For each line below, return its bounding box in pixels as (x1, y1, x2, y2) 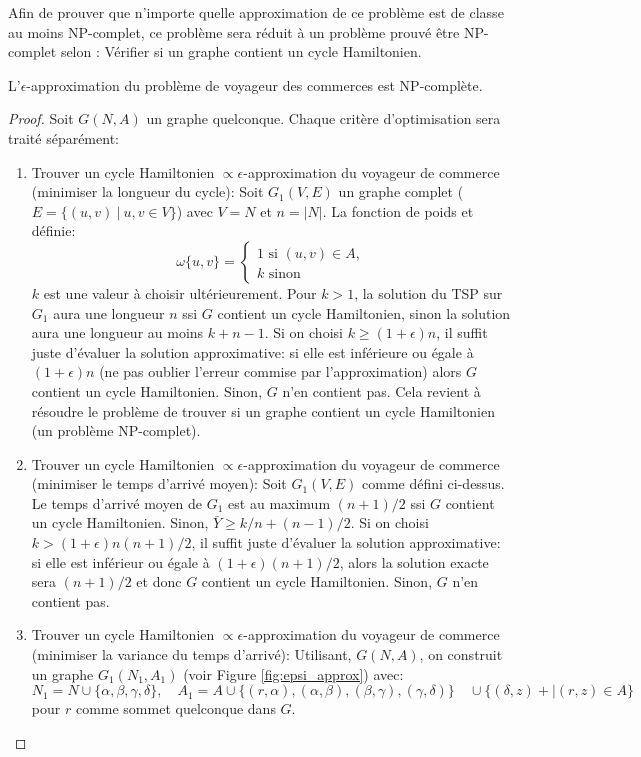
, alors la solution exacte (339, 551, 489, 572)
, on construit (419, 644, 503, 665)
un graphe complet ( (338, 181, 464, 202)
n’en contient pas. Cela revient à (282, 380, 481, 401)
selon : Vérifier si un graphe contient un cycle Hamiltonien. (60, 41, 422, 62)
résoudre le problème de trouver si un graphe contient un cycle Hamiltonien (31, 400, 495, 421)
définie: (31, 220, 76, 241)
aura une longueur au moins (31, 322, 204, 343)
